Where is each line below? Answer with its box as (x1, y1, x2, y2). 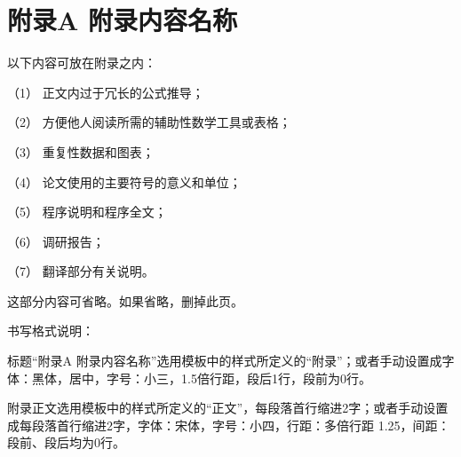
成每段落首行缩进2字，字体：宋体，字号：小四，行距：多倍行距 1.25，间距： (7, 415, 450, 434)
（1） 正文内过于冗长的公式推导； (7, 83, 204, 101)
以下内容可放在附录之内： (7, 53, 156, 72)
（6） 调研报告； (7, 232, 105, 250)
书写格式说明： (7, 321, 94, 340)
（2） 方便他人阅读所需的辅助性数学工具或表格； (7, 113, 291, 131)
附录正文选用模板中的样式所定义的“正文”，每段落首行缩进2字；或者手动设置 (7, 398, 449, 417)
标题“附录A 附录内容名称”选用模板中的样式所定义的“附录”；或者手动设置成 (7, 351, 442, 370)
